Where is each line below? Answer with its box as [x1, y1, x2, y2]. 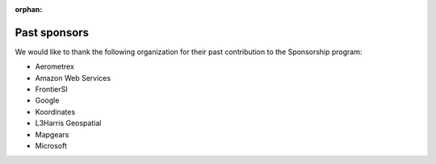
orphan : [15, 5, 43, 14]
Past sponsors [15, 25, 89, 40]
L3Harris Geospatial [35, 118, 102, 128]
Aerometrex [35, 61, 74, 72]
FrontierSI [35, 85, 68, 95]
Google [35, 95, 60, 105]
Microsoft [35, 141, 68, 151]
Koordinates [35, 107, 76, 116]
